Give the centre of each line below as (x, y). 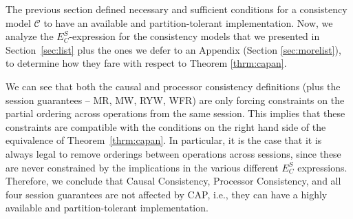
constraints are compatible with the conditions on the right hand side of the (166, 126)
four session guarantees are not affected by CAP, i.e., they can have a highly (167, 194)
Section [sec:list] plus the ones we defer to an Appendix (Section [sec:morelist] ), (173, 49)
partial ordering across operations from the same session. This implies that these (175, 113)
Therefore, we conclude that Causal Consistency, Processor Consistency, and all (173, 181)
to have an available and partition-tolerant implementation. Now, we (188, 22)
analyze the (30, 36)
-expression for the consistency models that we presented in (194, 36)
